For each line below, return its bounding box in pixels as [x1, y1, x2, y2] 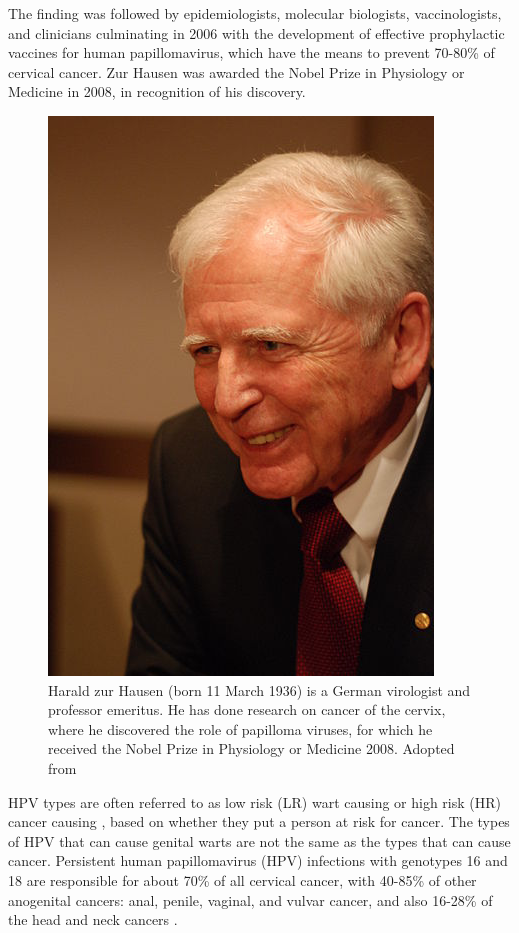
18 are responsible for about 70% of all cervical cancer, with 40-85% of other [8, 869, 477, 890]
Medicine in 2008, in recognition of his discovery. [8, 81, 306, 102]
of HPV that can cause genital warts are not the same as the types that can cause [8, 830, 511, 851]
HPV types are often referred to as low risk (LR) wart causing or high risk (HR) [8, 791, 502, 812]
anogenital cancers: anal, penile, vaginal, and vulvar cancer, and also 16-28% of [8, 889, 493, 910]
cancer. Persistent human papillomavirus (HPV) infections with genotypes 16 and [8, 850, 508, 871]
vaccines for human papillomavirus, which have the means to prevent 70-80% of [8, 42, 495, 63]
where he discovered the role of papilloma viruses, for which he [48, 718, 433, 739]
